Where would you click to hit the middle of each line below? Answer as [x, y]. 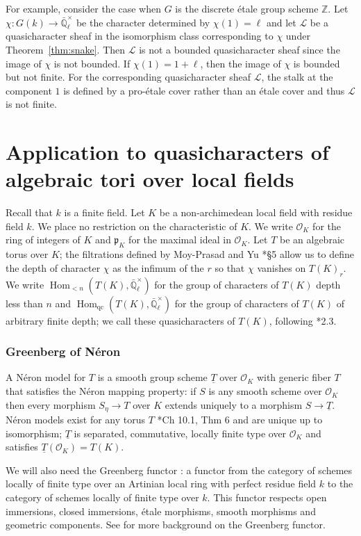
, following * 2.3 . [303, 320]
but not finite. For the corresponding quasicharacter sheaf [128, 77]
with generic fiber [294, 377]
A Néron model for [46, 377]
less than [24, 303]
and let [281, 22]
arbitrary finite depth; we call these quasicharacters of [120, 320]
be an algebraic [312, 239]
